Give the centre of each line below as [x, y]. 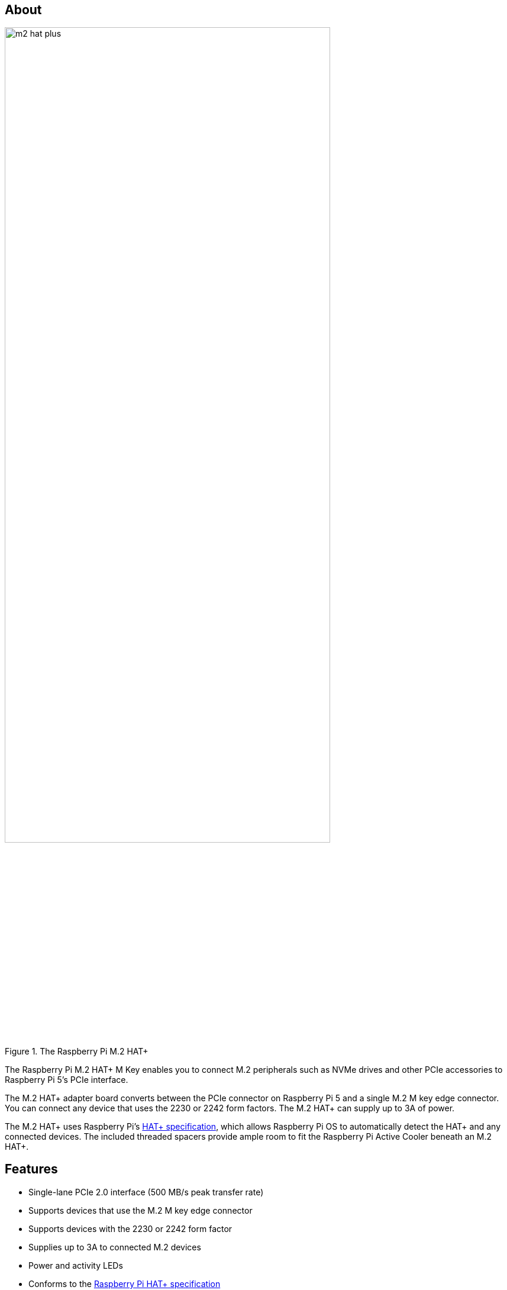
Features [31, 1169]
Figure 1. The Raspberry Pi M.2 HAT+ [77, 1052]
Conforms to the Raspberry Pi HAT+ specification [125, 1283]
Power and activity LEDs [76, 1265]
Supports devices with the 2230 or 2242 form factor [130, 1228]
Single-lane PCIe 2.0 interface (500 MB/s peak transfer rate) [146, 1192]
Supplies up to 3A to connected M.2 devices [115, 1247]
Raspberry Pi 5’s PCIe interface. [67, 1080]
